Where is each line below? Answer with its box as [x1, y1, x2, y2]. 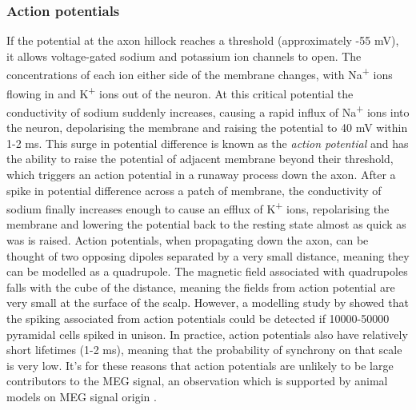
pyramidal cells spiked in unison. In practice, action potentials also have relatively [6, 325, 408, 342]
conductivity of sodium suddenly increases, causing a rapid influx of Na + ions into [6, 101, 410, 120]
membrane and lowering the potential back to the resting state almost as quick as [6, 216, 406, 233]
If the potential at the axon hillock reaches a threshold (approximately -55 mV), [6, 32, 399, 49]
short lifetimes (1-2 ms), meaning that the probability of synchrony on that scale [6, 341, 402, 358]
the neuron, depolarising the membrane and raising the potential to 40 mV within [6, 119, 408, 136]
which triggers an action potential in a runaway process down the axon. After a [6, 165, 396, 182]
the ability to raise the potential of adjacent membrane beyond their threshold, [6, 150, 394, 167]
